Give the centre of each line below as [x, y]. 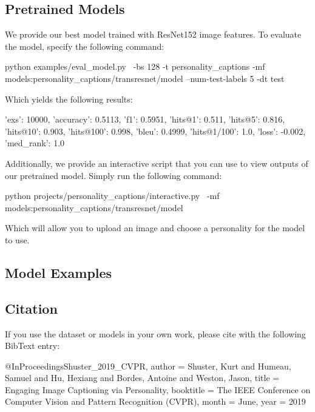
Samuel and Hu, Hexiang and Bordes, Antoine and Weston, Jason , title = [142, 378]
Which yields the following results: [69, 99]
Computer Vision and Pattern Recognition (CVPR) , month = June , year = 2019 [155, 401]
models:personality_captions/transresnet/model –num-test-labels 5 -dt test [145, 78]
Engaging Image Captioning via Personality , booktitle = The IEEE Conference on [158, 389]
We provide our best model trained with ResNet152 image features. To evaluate [153, 34]
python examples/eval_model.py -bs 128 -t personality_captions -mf [135, 66]
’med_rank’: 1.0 [35, 143]
